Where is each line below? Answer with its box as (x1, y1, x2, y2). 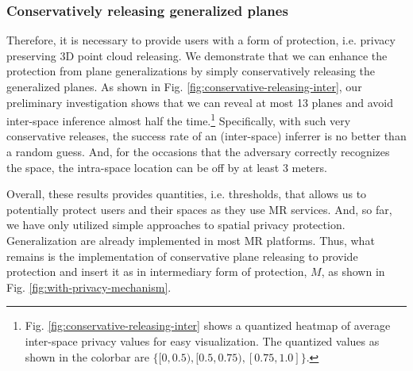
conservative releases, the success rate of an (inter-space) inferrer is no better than (6, 128, 407, 144)
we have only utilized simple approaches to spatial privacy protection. (6, 216, 345, 233)
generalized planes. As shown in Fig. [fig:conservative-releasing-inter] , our (6, 78, 362, 94)
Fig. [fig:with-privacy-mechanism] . (6, 278, 172, 295)
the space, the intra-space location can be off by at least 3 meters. (6, 159, 327, 175)
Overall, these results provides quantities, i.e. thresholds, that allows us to (6, 185, 367, 202)
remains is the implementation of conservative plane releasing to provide (6, 247, 358, 264)
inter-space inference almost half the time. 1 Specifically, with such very (6, 110, 351, 128)
